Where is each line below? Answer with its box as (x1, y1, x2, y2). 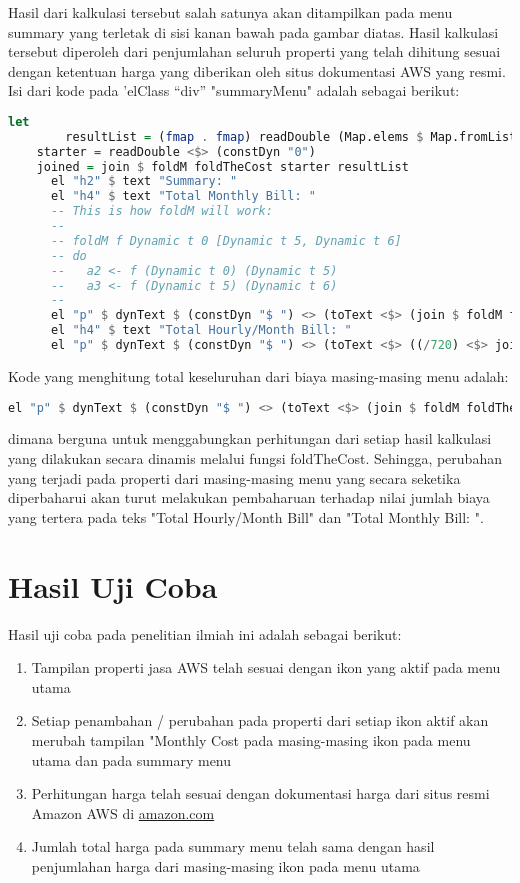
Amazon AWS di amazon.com (31, 802, 215, 823)
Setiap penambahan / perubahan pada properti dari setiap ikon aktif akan (31, 710, 489, 731)
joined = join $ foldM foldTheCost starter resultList (36, 159, 409, 174)
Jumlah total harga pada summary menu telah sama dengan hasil (31, 836, 435, 857)
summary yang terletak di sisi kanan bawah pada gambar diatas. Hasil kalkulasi (8, 21, 499, 42)
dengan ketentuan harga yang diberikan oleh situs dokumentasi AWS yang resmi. (8, 60, 506, 81)
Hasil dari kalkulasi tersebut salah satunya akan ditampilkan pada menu (8, 2, 453, 22)
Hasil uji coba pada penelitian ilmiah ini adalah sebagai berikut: (8, 623, 402, 644)
